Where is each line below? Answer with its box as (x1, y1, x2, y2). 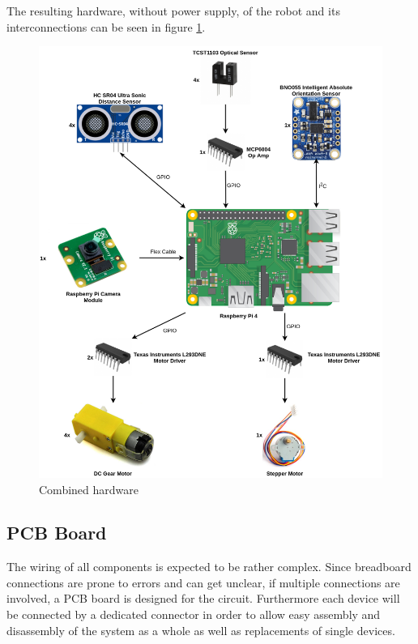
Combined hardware (39, 480, 139, 497)
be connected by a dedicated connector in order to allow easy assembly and (6, 606, 381, 623)
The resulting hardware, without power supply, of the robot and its (6, 2, 340, 19)
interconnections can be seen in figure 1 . (6, 18, 206, 35)
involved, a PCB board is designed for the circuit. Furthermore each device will (6, 590, 400, 607)
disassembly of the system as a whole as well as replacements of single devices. (6, 621, 395, 638)
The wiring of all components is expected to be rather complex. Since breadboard (6, 558, 412, 575)
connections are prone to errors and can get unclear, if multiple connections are (6, 574, 400, 591)
